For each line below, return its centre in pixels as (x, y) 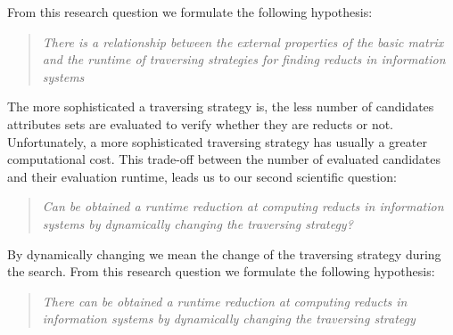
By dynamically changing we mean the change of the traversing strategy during (224, 253)
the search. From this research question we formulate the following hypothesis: (221, 271)
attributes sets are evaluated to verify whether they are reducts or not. (201, 123)
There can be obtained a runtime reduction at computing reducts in (225, 301)
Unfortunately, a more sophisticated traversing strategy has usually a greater (217, 141)
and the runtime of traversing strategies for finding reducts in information (244, 59)
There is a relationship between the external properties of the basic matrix (243, 41)
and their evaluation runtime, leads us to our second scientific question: (202, 176)
